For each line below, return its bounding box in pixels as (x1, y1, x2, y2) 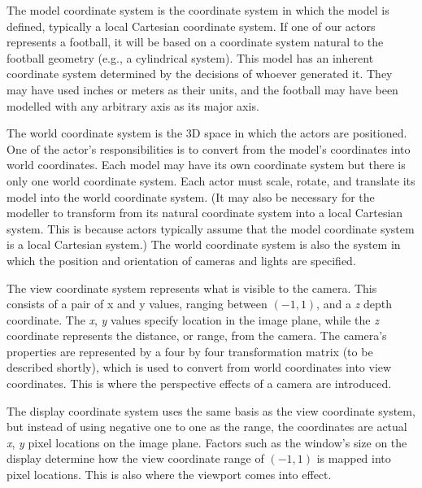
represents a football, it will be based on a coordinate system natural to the (7, 33, 384, 50)
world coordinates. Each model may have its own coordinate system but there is (7, 156, 406, 173)
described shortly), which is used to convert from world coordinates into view (7, 359, 392, 376)
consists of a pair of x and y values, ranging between (7, 295, 268, 312)
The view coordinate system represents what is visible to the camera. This (7, 279, 377, 296)
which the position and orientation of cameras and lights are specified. (7, 251, 356, 268)
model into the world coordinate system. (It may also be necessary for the (7, 188, 375, 205)
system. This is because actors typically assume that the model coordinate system (7, 220, 415, 237)
